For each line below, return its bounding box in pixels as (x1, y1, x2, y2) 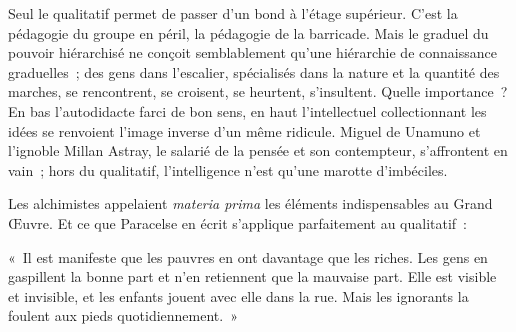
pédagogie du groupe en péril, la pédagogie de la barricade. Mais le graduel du (8, 22, 489, 43)
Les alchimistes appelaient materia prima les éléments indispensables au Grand (8, 193, 493, 214)
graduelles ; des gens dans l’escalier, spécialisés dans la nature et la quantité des (8, 61, 500, 82)
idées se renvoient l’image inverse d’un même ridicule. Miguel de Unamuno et (8, 120, 481, 141)
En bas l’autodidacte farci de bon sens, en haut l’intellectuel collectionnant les (8, 100, 487, 121)
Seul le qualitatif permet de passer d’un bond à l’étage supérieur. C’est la (8, 3, 458, 23)
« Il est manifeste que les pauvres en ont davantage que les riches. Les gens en (8, 246, 488, 267)
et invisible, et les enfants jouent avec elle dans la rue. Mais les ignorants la (8, 285, 469, 306)
